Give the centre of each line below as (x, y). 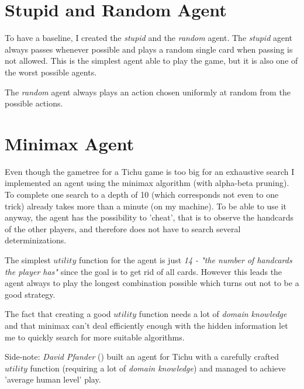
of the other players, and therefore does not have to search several (123, 228)
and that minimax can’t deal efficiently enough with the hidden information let (146, 325)
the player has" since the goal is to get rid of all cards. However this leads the (144, 271)
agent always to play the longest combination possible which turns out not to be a (152, 283)
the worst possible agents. (51, 72)
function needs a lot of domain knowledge (213, 314)
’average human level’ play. (53, 379)
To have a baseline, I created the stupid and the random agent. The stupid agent (148, 38)
